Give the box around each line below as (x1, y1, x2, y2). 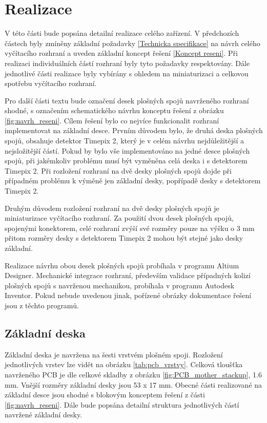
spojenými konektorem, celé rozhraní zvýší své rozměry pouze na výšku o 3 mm (5, 222, 255, 233)
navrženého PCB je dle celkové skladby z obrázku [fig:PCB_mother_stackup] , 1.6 (5, 369, 262, 379)
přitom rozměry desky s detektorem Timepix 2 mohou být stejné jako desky (5, 232, 243, 243)
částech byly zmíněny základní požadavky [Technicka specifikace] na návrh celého (5, 37, 260, 48)
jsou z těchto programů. (5, 300, 79, 310)
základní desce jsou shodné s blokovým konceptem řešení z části (5, 389, 205, 400)
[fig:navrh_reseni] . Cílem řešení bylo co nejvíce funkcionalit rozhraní (5, 115, 219, 125)
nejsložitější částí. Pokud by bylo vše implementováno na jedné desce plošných (5, 145, 250, 156)
